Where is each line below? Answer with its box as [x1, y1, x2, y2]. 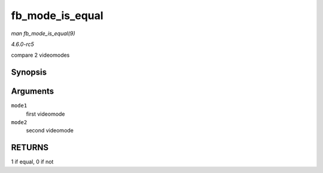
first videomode [26, 110, 65, 118]
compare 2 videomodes [11, 51, 70, 59]
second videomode [26, 127, 74, 134]
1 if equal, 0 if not [11, 158, 54, 165]
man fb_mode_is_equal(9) [11, 30, 75, 37]
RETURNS [11, 143, 49, 153]
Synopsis [11, 67, 47, 78]
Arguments [11, 86, 54, 97]
